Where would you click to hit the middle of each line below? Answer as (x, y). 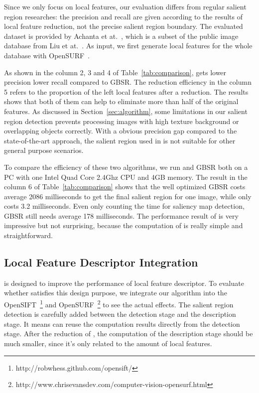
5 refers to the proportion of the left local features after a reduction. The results (126, 91)
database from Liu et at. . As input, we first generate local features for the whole (128, 46)
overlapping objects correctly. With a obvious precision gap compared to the (121, 131)
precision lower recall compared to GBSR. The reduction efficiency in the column (128, 82)
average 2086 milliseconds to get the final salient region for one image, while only (128, 196)
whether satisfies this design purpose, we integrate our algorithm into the (116, 293)
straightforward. (28, 235)
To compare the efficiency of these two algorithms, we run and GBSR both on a (126, 167)
